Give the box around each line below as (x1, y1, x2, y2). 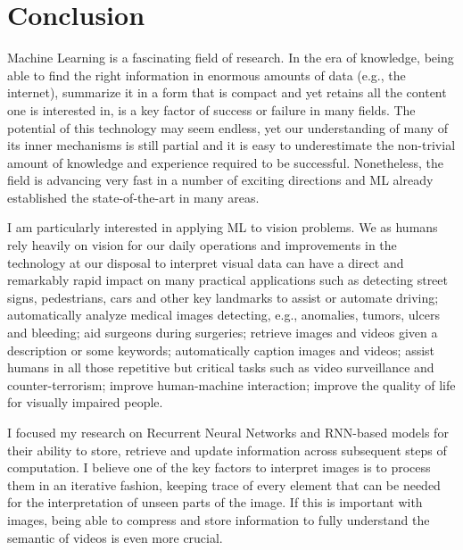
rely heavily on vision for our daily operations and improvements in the (7, 236, 397, 254)
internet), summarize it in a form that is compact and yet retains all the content (7, 83, 447, 102)
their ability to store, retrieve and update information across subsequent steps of (7, 440, 447, 459)
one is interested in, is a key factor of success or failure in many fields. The (7, 100, 416, 119)
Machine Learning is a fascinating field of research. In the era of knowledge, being (7, 48, 454, 67)
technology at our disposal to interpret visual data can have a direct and (7, 253, 404, 271)
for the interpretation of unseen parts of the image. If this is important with (7, 493, 423, 512)
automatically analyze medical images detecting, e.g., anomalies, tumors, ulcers (7, 305, 440, 324)
